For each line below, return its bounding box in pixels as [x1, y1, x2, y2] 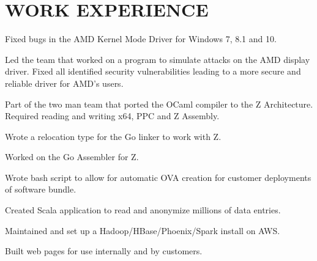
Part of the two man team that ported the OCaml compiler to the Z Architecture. [5, 97, 313, 110]
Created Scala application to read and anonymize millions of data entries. [5, 204, 281, 216]
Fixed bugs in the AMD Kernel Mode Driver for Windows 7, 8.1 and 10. [5, 32, 277, 45]
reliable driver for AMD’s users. [5, 76, 124, 89]
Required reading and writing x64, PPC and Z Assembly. [5, 109, 220, 122]
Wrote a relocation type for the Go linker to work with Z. [5, 130, 222, 142]
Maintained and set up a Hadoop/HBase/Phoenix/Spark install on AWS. [5, 224, 280, 237]
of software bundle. [5, 183, 76, 196]
